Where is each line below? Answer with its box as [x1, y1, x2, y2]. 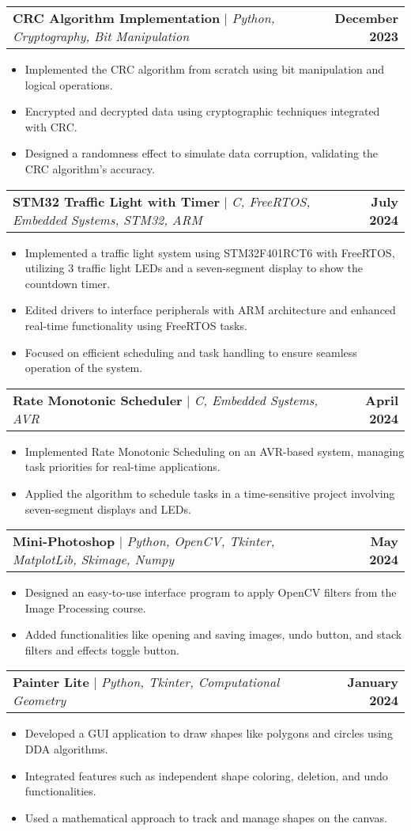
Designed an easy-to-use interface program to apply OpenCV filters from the [25, 584, 397, 601]
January [347, 673, 398, 692]
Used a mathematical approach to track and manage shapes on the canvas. [25, 809, 387, 825]
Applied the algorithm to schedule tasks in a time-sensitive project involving [25, 484, 395, 501]
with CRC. [25, 118, 77, 135]
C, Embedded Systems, [194, 390, 319, 409]
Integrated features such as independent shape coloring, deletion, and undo [25, 767, 388, 784]
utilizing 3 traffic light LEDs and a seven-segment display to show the [25, 260, 363, 276]
